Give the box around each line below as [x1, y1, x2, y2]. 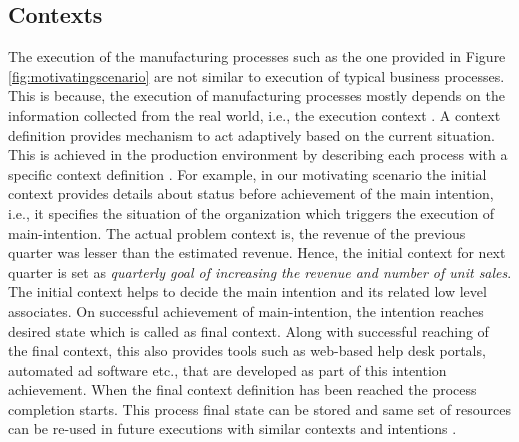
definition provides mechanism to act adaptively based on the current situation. [8, 124, 495, 145]
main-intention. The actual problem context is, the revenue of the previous [8, 222, 466, 243]
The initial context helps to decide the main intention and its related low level [8, 281, 487, 302]
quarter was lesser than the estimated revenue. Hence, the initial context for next [8, 242, 506, 263]
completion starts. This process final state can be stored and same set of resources [8, 398, 512, 419]
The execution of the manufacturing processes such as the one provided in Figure [8, 46, 506, 67]
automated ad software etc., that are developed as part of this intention [8, 359, 447, 380]
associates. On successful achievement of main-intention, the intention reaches [8, 300, 484, 321]
